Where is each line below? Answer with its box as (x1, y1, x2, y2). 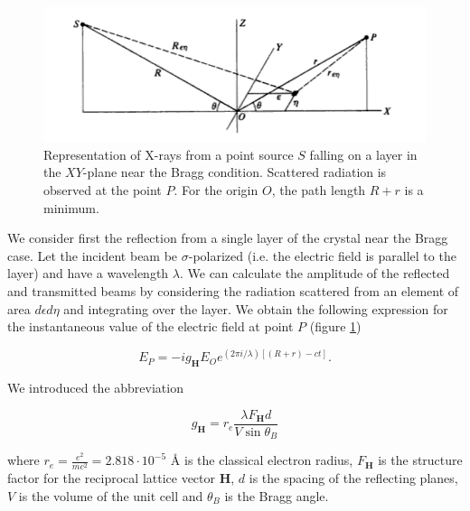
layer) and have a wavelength (7, 264, 169, 283)
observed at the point (43, 181, 162, 200)
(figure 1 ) (309, 317, 362, 336)
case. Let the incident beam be (7, 246, 178, 265)
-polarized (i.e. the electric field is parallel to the (188, 246, 456, 265)
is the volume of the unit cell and (18, 486, 203, 505)
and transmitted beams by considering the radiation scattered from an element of (7, 282, 459, 301)
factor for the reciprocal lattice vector (7, 469, 216, 488)
